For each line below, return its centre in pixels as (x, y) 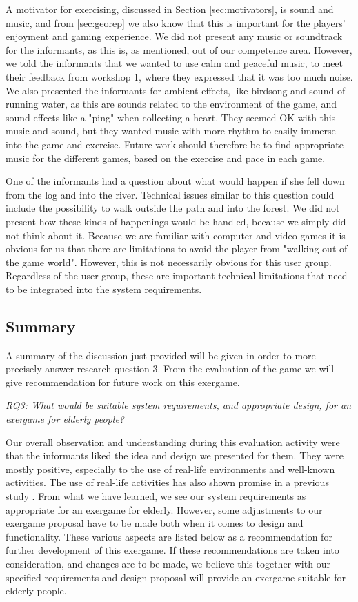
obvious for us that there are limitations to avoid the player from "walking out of (177, 249)
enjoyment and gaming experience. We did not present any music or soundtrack (174, 36)
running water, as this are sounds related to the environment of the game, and (171, 104)
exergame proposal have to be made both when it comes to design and (155, 523)
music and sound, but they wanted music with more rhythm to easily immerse (171, 131)
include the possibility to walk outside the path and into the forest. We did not (173, 208)
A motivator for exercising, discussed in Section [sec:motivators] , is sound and (170, 9)
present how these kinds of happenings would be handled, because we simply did (176, 221)
